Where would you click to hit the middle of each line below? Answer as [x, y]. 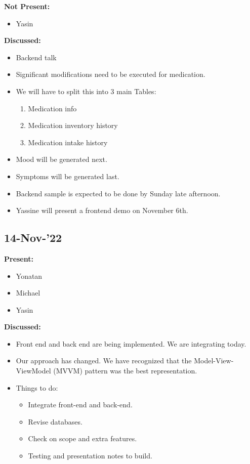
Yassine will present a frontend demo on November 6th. [102, 210]
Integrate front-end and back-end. [80, 405]
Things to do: [37, 387]
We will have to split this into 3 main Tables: [86, 91]
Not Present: [27, 6]
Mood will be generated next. [61, 159]
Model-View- [214, 361]
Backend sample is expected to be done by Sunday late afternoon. [118, 193]
